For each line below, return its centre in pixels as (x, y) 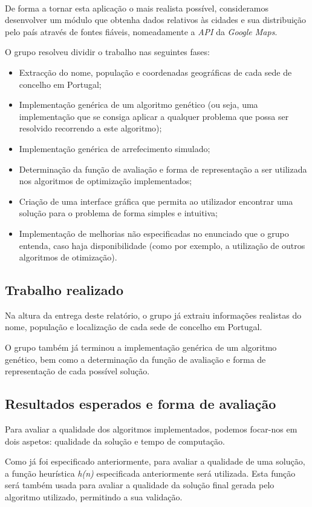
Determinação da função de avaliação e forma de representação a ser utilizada (163, 169)
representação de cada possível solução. (77, 371)
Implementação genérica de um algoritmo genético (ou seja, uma (138, 104)
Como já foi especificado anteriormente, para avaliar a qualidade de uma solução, (155, 461)
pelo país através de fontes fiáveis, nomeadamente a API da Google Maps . (141, 31)
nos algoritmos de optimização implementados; (106, 181)
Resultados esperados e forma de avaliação (141, 404)
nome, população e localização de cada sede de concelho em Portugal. (134, 327)
